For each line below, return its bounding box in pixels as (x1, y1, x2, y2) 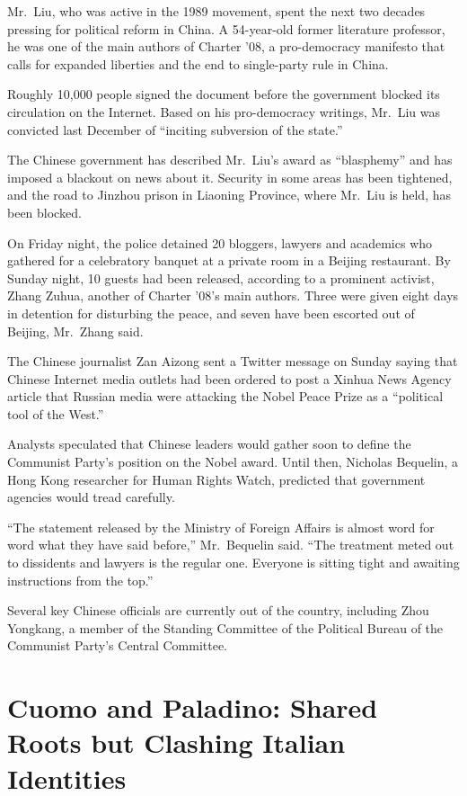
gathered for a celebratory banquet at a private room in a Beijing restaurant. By (7, 251, 451, 270)
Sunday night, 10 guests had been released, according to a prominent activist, (7, 268, 435, 287)
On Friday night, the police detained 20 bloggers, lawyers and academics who (7, 233, 433, 252)
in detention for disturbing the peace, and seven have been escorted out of (7, 303, 415, 322)
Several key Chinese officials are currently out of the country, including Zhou (7, 601, 429, 620)
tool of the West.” (7, 404, 104, 423)
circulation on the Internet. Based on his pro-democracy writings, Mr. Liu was (7, 102, 440, 121)
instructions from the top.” (7, 570, 154, 589)
